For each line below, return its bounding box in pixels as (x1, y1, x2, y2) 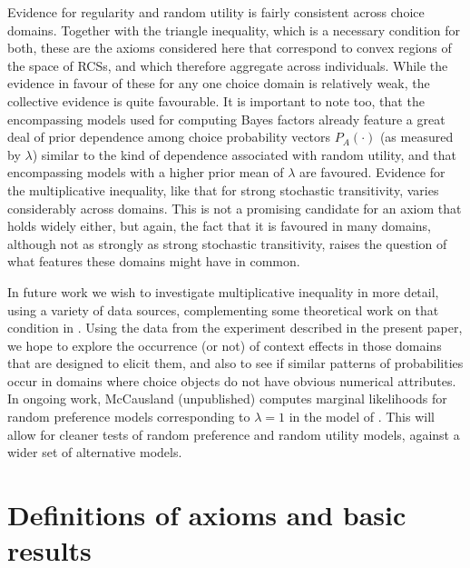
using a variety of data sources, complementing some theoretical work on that (7, 300, 439, 319)
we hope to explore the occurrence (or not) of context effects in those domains (7, 335, 442, 354)
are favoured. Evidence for (299, 163, 446, 182)
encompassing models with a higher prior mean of (7, 163, 284, 182)
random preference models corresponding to (7, 407, 250, 426)
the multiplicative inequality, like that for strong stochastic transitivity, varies (7, 180, 439, 199)
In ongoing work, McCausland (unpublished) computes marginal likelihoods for (7, 389, 447, 408)
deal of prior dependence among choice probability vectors (7, 127, 331, 146)
